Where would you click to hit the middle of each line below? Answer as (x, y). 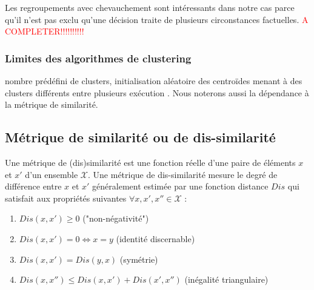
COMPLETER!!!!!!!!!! (45, 31)
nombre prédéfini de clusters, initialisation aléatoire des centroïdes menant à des (154, 81)
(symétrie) (139, 259)
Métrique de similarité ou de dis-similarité (140, 137)
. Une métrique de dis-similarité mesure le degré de (183, 174)
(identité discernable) (155, 238)
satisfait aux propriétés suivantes (66, 198)
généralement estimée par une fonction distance (180, 186)
